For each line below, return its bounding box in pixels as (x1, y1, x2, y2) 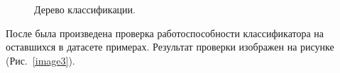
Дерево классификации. (34, 2, 136, 16)
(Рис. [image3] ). (6, 53, 75, 67)
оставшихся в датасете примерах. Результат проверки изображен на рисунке (6, 39, 334, 54)
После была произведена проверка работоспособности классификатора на (6, 25, 324, 40)
